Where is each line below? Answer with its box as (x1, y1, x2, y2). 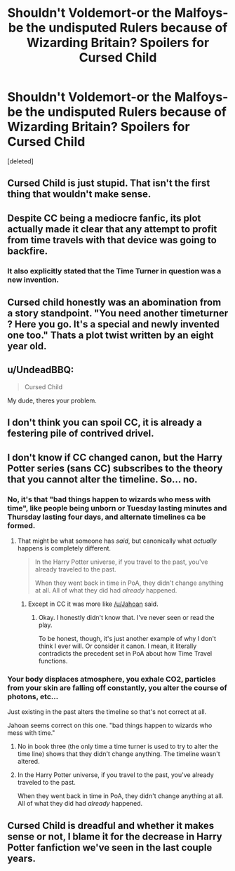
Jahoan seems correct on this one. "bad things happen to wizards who (7, 721, 213, 730)
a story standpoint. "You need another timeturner (7, 307, 229, 320)
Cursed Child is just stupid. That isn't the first (7, 177, 210, 189)
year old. (7, 340, 47, 352)
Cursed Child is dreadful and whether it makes (7, 819, 215, 832)
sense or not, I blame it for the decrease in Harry (7, 830, 222, 842)
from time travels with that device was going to (7, 234, 217, 246)
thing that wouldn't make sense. (7, 188, 152, 201)
